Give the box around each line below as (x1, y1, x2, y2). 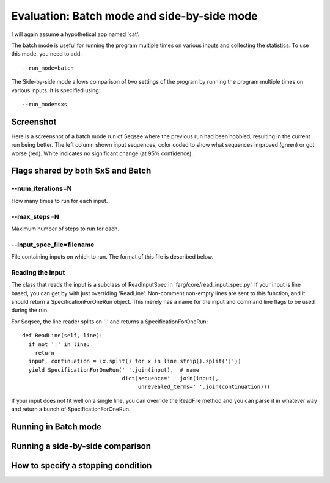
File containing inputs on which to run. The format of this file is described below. (11, 253, 214, 260)
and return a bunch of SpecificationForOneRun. (11, 405, 131, 413)
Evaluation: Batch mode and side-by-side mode (11, 9, 258, 23)
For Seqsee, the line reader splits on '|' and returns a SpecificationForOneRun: (11, 318, 208, 325)
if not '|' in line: (28, 341, 90, 348)
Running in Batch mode (11, 422, 102, 432)
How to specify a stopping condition (11, 460, 152, 471)
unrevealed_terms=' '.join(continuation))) (137, 383, 271, 391)
